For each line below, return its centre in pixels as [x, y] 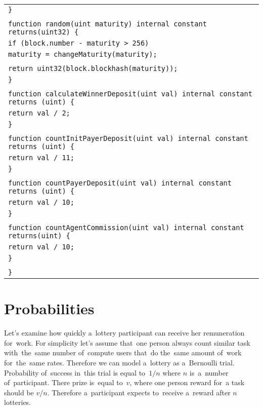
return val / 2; [39, 113]
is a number [209, 372]
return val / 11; [41, 158]
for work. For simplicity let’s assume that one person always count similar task [127, 342]
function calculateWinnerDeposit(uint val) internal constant [130, 94]
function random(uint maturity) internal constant [107, 24]
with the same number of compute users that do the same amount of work [123, 352]
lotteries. [18, 402]
